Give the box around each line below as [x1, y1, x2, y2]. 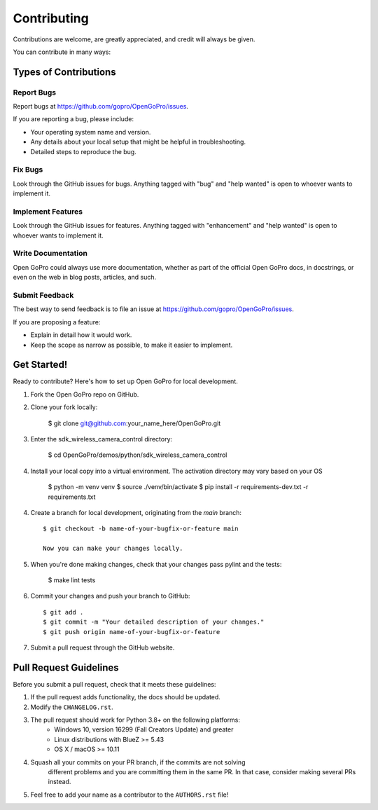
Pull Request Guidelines [13, 661, 119, 673]
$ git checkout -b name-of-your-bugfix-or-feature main [43, 525, 239, 533]
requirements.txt [48, 493, 96, 501]
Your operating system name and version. [30, 128, 151, 136]
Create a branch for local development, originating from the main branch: [30, 508, 241, 516]
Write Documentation [13, 249, 87, 259]
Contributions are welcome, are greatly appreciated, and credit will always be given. [13, 35, 255, 43]
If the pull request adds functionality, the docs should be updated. [30, 693, 220, 701]
